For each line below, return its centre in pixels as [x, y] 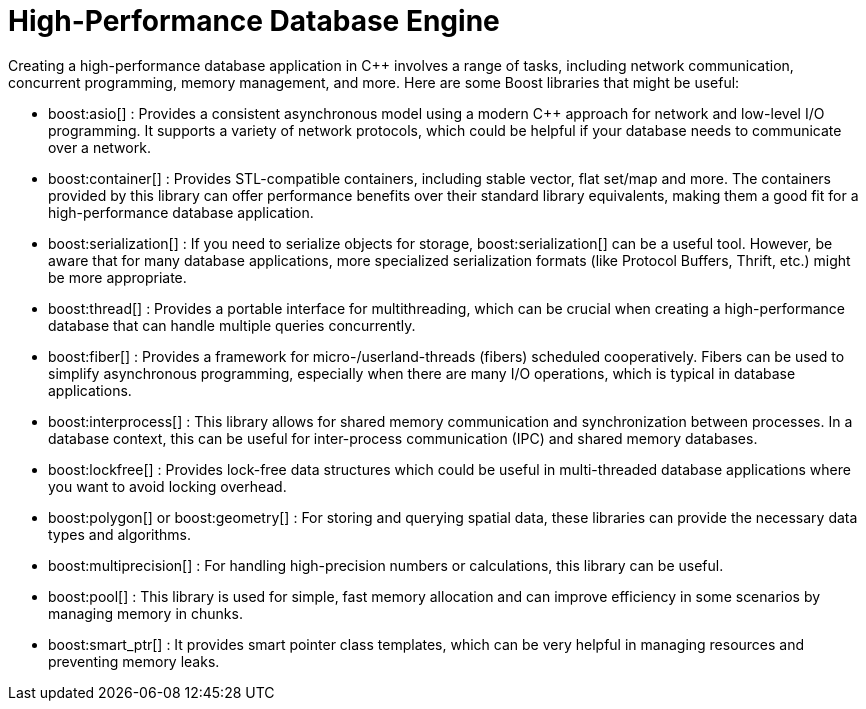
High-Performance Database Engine [254, 21]
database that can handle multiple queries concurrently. [232, 325]
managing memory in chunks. [145, 613]
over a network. [99, 147]
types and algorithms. [120, 534]
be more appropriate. [117, 277]
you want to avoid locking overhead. [167, 486]
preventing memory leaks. [134, 661]
